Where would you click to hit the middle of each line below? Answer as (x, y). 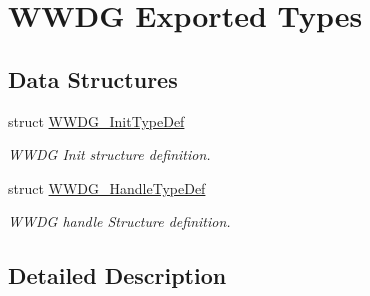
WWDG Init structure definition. (109, 154)
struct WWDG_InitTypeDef (96, 120)
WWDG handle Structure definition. (119, 221)
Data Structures (93, 78)
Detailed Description (117, 275)
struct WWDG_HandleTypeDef (107, 187)
